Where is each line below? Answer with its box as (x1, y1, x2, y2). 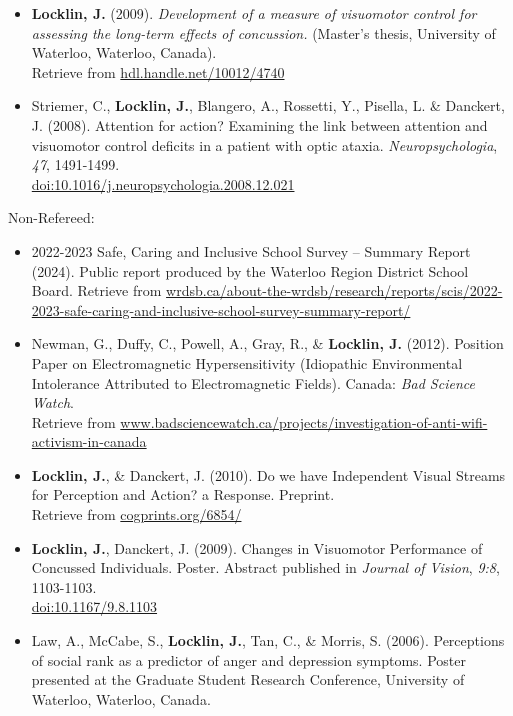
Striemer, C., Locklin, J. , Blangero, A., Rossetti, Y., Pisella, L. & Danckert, (31, 95, 505, 116)
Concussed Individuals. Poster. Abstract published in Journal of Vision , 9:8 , (31, 557, 500, 578)
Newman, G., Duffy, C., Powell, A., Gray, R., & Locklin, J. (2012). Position (31, 333, 504, 354)
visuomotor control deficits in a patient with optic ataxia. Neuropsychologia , (31, 134, 498, 155)
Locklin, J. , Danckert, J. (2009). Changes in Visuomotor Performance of (31, 537, 483, 558)
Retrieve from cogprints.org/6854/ (31, 504, 242, 525)
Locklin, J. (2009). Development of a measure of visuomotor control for (31, 3, 477, 23)
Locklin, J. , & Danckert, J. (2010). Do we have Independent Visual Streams (31, 464, 506, 485)
